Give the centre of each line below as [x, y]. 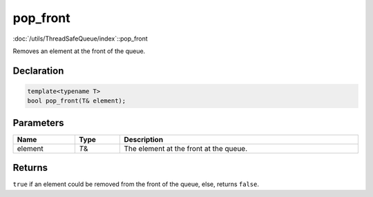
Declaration [38, 71]
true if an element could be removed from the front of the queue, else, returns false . [136, 184]
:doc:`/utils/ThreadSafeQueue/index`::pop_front [80, 39]
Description [144, 139]
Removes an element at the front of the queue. [79, 51]
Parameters [38, 123]
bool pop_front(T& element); [77, 101]
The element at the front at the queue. [186, 148]
